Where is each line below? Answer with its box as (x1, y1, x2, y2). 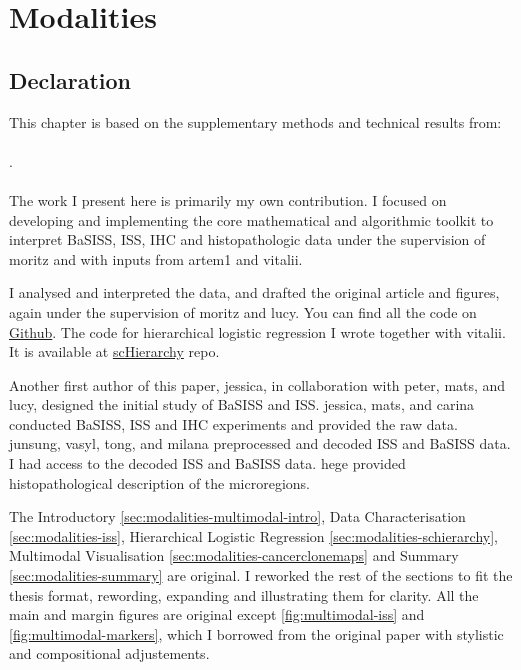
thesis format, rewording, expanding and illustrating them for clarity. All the (9, 584, 479, 605)
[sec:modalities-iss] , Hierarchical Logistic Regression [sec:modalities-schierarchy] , (9, 525, 498, 546)
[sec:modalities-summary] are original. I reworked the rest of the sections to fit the (9, 565, 513, 586)
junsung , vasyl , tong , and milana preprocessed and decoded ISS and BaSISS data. (9, 433, 511, 454)
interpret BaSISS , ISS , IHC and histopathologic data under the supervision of (9, 229, 486, 250)
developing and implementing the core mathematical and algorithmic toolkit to (9, 209, 494, 230)
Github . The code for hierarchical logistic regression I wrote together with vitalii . (9, 321, 506, 342)
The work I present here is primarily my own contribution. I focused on (9, 189, 447, 210)
